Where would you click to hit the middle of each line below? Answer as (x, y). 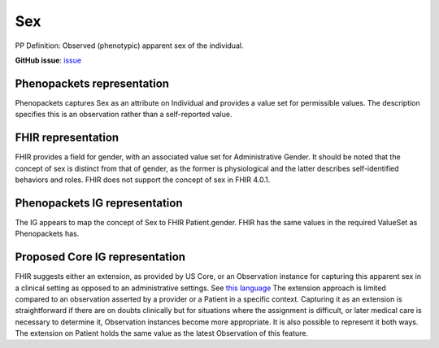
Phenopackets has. (47, 234)
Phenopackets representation (92, 83)
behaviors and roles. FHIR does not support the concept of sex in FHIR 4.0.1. (143, 180)
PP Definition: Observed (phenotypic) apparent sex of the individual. (129, 46)
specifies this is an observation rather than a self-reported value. (124, 115)
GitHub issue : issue (48, 60)
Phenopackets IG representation (99, 203)
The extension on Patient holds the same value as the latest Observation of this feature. (162, 333)
